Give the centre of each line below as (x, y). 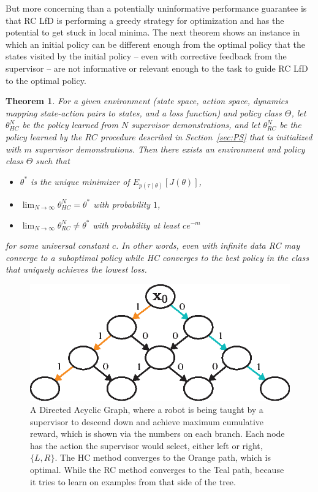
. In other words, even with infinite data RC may (208, 245)
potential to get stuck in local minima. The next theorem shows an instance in (153, 32)
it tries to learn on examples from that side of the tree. (133, 481)
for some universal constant (57, 245)
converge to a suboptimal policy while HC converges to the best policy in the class (157, 257)
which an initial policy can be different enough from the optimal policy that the (155, 44)
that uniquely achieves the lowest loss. (76, 269)
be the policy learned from (70, 125)
